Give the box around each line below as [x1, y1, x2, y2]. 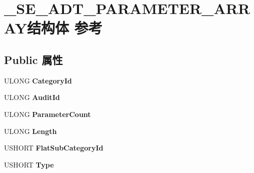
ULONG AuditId [4, 92, 60, 102]
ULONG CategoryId [4, 75, 72, 85]
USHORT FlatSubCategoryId [4, 142, 103, 153]
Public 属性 [4, 51, 63, 67]
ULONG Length [4, 125, 57, 136]
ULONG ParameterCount [4, 108, 91, 119]
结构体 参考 [26, 17, 102, 38]
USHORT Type [4, 159, 54, 169]
